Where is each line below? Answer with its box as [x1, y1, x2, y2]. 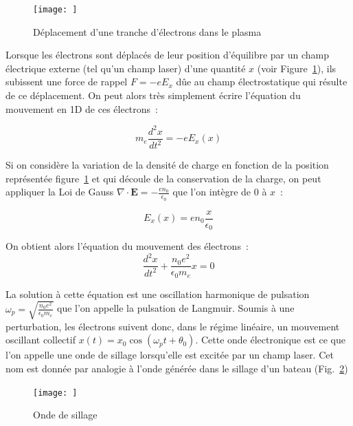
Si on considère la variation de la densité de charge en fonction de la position [5, 158, 329, 172]
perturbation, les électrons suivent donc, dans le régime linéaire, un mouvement [5, 319, 340, 333]
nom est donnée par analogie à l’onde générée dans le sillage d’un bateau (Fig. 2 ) [5, 361, 348, 375]
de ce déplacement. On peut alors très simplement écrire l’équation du [5, 88, 301, 103]
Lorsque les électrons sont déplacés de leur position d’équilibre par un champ [5, 47, 330, 62]
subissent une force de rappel [5, 74, 128, 89]
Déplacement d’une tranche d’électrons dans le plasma [33, 24, 262, 39]
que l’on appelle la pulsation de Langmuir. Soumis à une [56, 301, 295, 315]
